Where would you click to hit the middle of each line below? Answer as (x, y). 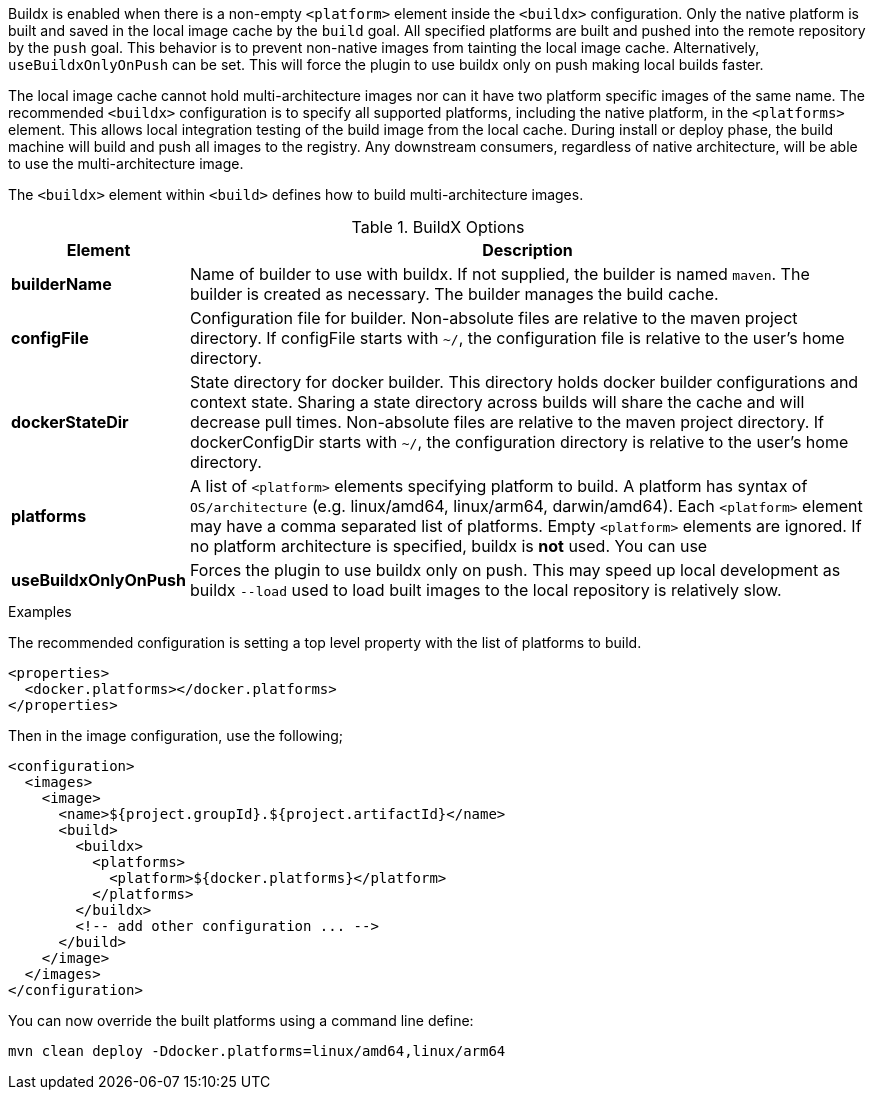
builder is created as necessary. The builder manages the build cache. (454, 294)
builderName (61, 284)
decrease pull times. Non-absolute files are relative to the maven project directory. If (507, 422)
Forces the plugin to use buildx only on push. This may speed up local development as (515, 570)
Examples (40, 611)
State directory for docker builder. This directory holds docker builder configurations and (524, 382)
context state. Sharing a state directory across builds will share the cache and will (497, 402)
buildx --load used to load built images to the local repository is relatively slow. (486, 590)
